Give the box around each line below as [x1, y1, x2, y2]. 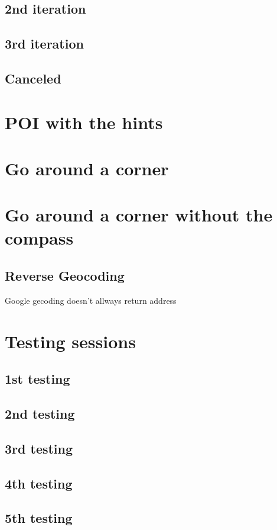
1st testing [5, 370, 70, 388]
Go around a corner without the [5, 203, 273, 227]
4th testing [5, 474, 73, 492]
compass [5, 226, 74, 250]
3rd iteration [5, 34, 84, 53]
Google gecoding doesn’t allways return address [5, 294, 177, 306]
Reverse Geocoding [5, 266, 125, 285]
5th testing [5, 509, 73, 527]
